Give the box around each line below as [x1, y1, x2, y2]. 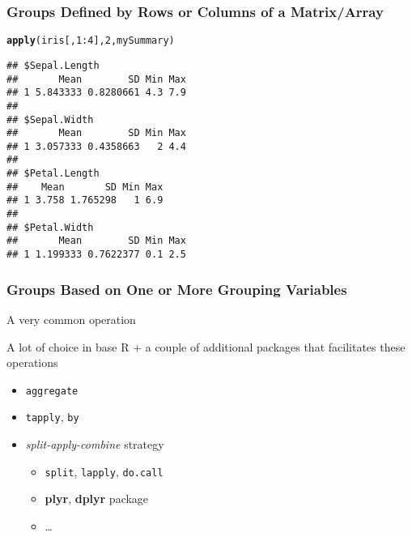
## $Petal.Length [6, 168, 100, 180]
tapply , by [25, 408, 79, 425]
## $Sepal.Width [6, 113, 94, 126]
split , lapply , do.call [45, 462, 164, 479]
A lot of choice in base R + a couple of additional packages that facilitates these [6, 338, 406, 355]
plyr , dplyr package [45, 490, 149, 507]
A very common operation [6, 310, 136, 327]
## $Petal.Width [6, 221, 94, 233]
